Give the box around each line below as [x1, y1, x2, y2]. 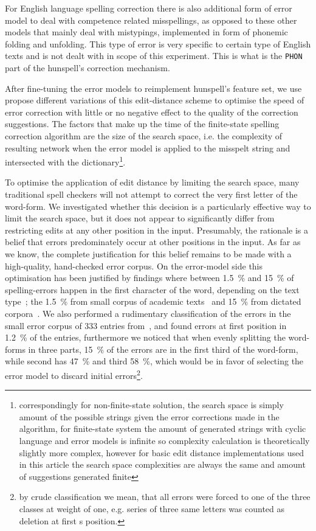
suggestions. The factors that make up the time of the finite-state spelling [5, 117, 280, 130]
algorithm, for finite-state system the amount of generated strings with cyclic [19, 422, 306, 435]
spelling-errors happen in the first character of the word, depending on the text [5, 283, 300, 296]
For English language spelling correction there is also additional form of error [5, 2, 292, 14]
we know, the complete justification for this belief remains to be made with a [5, 248, 292, 260]
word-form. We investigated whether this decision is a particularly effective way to [5, 200, 311, 212]
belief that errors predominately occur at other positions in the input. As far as [5, 235, 301, 248]
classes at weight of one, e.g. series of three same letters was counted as [19, 502, 285, 515]
